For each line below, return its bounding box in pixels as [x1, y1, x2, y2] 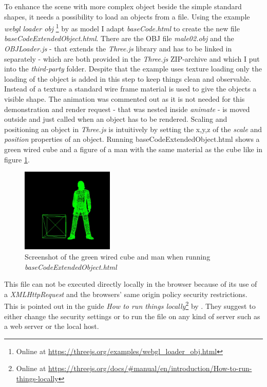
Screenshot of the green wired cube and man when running [25, 251, 211, 262]
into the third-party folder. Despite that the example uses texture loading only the [4, 63, 262, 74]
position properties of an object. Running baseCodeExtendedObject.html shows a [4, 134, 260, 144]
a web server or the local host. [4, 321, 99, 331]
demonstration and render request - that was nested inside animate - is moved [4, 103, 250, 114]
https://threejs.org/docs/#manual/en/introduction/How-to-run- [48, 363, 252, 374]
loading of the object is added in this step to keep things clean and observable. [4, 73, 252, 84]
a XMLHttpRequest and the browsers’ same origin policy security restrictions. [4, 288, 247, 299]
